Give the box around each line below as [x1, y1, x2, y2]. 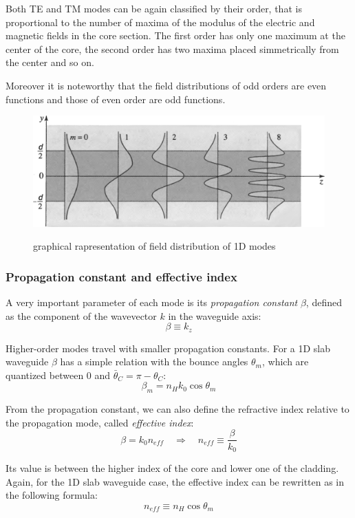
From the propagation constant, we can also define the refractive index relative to [6, 402, 349, 416]
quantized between [6, 367, 84, 382]
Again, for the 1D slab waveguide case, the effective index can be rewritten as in [6, 474, 345, 488]
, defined [305, 295, 342, 310]
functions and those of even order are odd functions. [6, 91, 226, 106]
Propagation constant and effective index [6, 268, 237, 285]
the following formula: [6, 488, 98, 502]
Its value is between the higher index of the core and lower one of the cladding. [6, 460, 339, 475]
